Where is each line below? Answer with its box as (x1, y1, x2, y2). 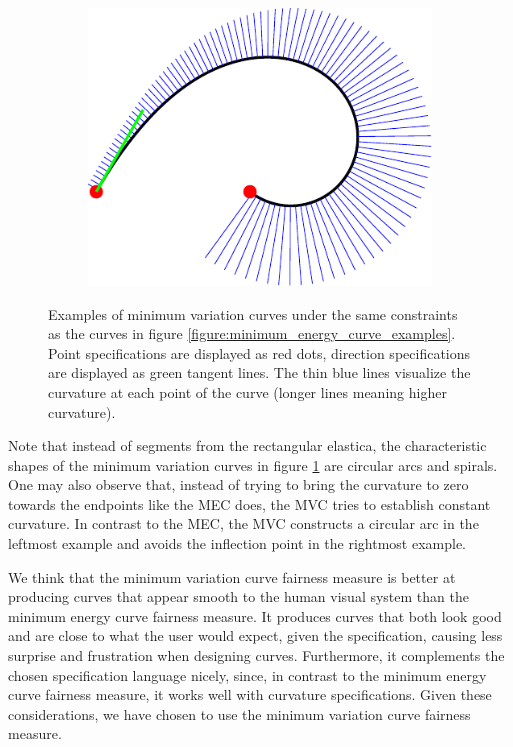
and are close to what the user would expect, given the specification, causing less (8, 625, 503, 646)
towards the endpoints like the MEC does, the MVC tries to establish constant (8, 493, 491, 514)
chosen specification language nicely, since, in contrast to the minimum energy (8, 664, 487, 685)
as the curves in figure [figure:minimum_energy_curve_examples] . (48, 323, 456, 344)
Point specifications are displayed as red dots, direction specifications (48, 342, 471, 363)
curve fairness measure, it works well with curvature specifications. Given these (8, 684, 492, 705)
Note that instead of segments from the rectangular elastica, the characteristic (8, 435, 487, 456)
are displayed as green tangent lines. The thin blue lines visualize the (48, 362, 471, 383)
